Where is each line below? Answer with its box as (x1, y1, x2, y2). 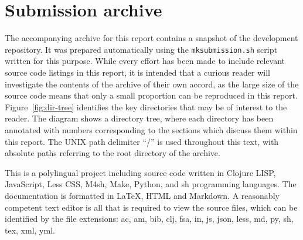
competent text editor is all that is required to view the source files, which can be (5, 201, 298, 213)
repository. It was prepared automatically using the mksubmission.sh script (5, 43, 277, 55)
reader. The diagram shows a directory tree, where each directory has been (5, 112, 274, 124)
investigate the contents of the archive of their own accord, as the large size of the (5, 77, 299, 90)
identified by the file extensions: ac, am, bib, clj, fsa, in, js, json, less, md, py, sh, (5, 212, 294, 225)
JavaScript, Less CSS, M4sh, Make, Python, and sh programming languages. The (5, 178, 297, 190)
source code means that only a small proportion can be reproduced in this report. (5, 89, 298, 102)
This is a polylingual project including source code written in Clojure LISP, (5, 166, 276, 178)
